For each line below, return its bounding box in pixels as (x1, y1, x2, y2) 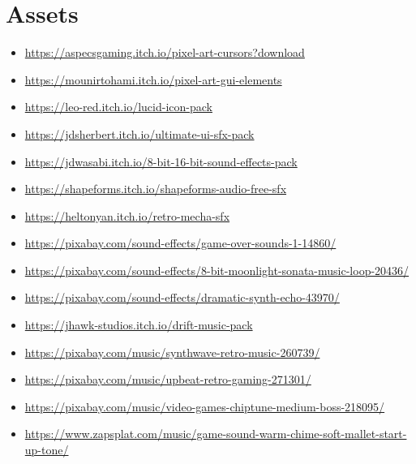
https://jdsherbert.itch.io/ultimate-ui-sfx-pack (24, 125, 255, 142)
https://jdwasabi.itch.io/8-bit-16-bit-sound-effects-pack (24, 153, 298, 170)
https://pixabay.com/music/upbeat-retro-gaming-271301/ (24, 371, 311, 388)
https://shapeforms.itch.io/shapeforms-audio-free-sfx (24, 180, 287, 197)
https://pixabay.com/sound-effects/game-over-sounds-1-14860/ (24, 234, 337, 251)
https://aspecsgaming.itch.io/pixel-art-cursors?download (24, 44, 305, 61)
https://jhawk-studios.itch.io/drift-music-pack (24, 316, 253, 333)
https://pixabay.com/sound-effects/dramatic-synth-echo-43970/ (24, 289, 340, 306)
